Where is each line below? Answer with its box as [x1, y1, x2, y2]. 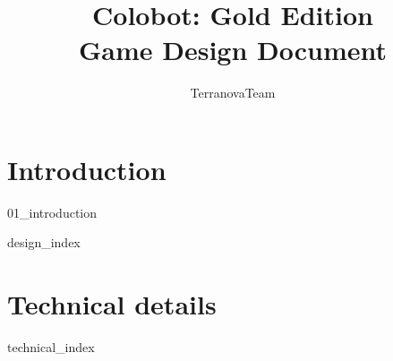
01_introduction [7, 202, 98, 221]
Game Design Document [78, 31, 388, 68]
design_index [7, 233, 81, 252]
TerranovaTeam [190, 83, 276, 102]
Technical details [7, 286, 217, 322]
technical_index [7, 338, 95, 357]
